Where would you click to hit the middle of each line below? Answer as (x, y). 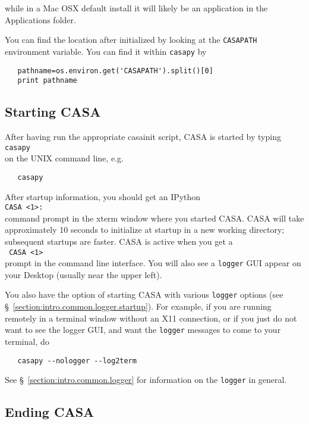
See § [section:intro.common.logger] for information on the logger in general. (146, 380)
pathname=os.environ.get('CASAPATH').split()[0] (115, 71)
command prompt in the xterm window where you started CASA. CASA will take (154, 218)
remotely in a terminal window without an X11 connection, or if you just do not (151, 318)
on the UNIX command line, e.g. (64, 158)
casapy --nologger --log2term (77, 361)
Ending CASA (50, 412)
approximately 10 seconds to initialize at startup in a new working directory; (145, 230)
